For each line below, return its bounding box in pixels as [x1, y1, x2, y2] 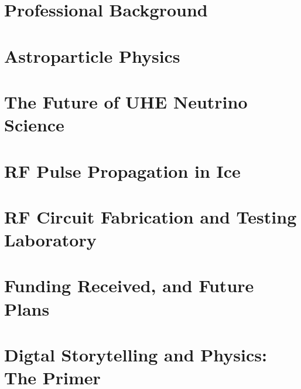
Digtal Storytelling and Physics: [4, 343, 267, 366]
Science [4, 113, 64, 137]
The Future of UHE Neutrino [4, 89, 248, 113]
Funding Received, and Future [4, 273, 254, 297]
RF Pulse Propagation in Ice [4, 158, 241, 182]
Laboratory [4, 228, 97, 252]
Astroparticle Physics [4, 43, 180, 67]
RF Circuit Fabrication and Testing [4, 204, 297, 228]
